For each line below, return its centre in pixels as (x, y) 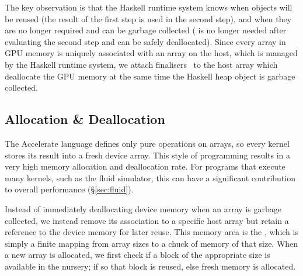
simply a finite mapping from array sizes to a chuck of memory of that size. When (151, 243)
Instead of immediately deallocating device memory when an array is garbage (143, 208)
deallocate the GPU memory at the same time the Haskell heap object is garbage (150, 76)
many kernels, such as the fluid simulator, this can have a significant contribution (150, 177)
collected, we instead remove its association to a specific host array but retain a (147, 220)
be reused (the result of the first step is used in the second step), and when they (148, 18)
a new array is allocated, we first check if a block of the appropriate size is (137, 255)
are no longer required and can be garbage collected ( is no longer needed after (146, 30)
